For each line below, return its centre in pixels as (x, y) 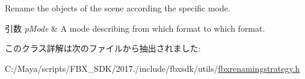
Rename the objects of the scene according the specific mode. (118, 8)
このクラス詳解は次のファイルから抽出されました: (103, 48)
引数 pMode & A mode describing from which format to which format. (135, 28)
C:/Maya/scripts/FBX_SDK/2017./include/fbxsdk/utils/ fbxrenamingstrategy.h (152, 68)
